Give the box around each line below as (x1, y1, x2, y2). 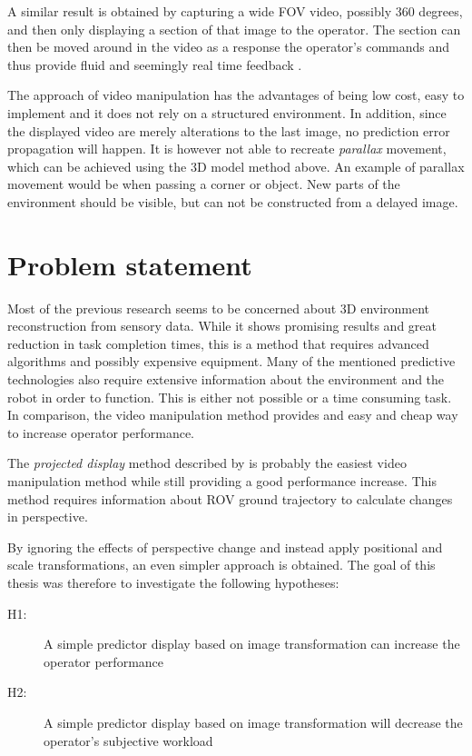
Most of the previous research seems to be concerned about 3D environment (7, 298, 430, 317)
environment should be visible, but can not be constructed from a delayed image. (7, 192, 458, 211)
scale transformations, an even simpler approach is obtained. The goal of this (7, 555, 436, 574)
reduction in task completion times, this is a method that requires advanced (7, 333, 429, 353)
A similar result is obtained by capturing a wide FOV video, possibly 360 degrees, (7, 2, 463, 20)
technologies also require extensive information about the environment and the (7, 370, 445, 389)
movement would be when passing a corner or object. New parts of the (7, 174, 400, 194)
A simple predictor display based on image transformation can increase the (44, 634, 460, 653)
